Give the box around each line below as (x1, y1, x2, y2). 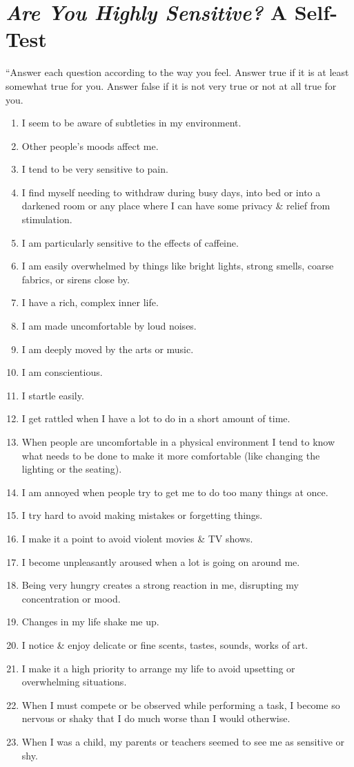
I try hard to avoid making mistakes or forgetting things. (21, 508, 263, 522)
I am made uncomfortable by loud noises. (21, 319, 197, 333)
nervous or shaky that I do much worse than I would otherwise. (21, 711, 291, 726)
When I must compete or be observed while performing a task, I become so (21, 697, 340, 712)
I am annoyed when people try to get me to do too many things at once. (21, 484, 328, 499)
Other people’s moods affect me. (21, 138, 159, 153)
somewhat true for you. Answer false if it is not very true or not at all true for (6, 78, 337, 93)
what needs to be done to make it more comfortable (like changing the (21, 448, 320, 462)
